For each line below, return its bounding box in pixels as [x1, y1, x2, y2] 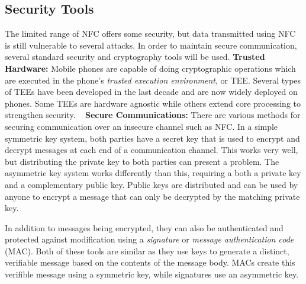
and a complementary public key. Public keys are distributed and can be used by [5, 178, 298, 190]
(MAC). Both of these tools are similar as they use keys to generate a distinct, [5, 244, 289, 257]
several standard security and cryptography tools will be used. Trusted [5, 50, 265, 63]
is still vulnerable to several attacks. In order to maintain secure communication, [5, 39, 297, 51]
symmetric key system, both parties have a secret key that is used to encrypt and [5, 132, 300, 144]
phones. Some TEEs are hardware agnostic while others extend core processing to [5, 97, 301, 109]
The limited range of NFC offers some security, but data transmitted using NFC [5, 27, 296, 40]
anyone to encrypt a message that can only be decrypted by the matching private [5, 190, 300, 202]
